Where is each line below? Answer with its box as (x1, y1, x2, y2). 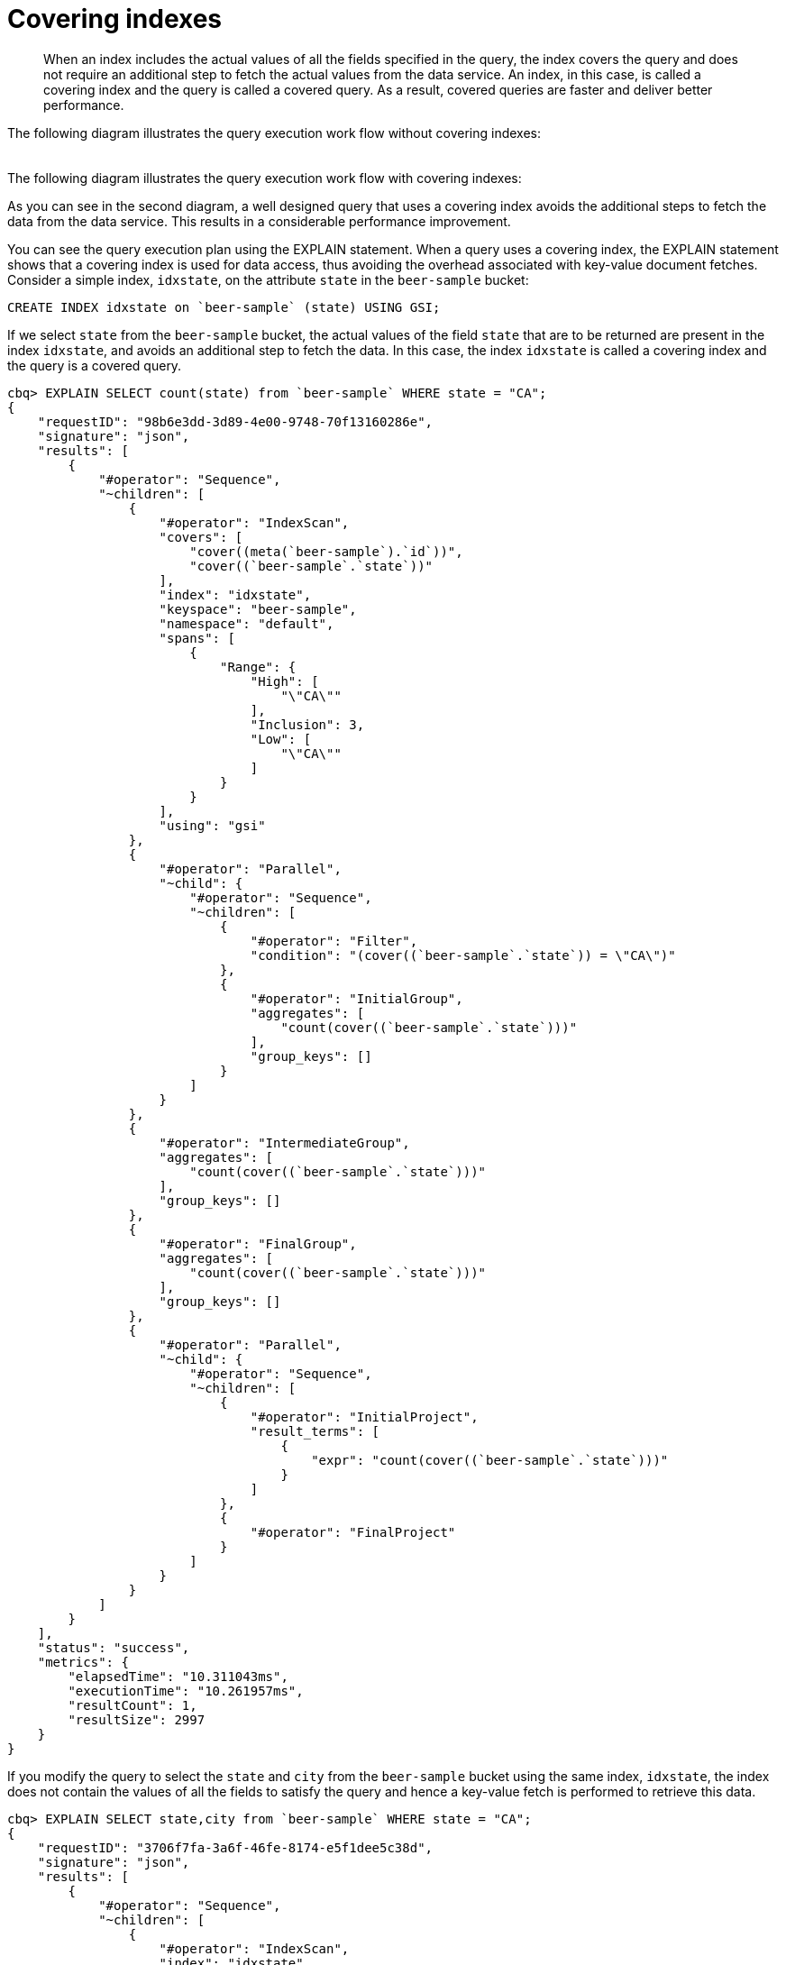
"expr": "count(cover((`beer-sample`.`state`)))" (311, 1453, 669, 1468)
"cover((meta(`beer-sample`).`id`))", (189, 544, 463, 560)
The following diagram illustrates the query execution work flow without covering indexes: (7, 124, 542, 141)
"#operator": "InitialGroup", (250, 992, 463, 1007)
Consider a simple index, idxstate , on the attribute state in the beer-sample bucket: (7, 272, 529, 288)
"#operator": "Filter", (250, 934, 418, 949)
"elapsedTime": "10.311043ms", (68, 1669, 288, 1685)
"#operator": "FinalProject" (250, 1525, 456, 1540)
